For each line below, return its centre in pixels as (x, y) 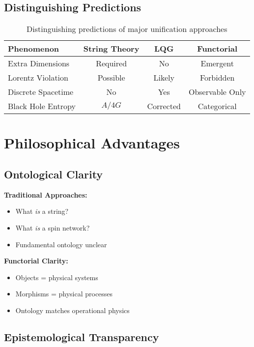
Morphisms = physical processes (64, 294)
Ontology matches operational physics (72, 310)
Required (112, 63)
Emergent (217, 63)
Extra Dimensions (39, 63)
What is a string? (42, 211)
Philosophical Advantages (92, 143)
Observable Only (217, 92)
